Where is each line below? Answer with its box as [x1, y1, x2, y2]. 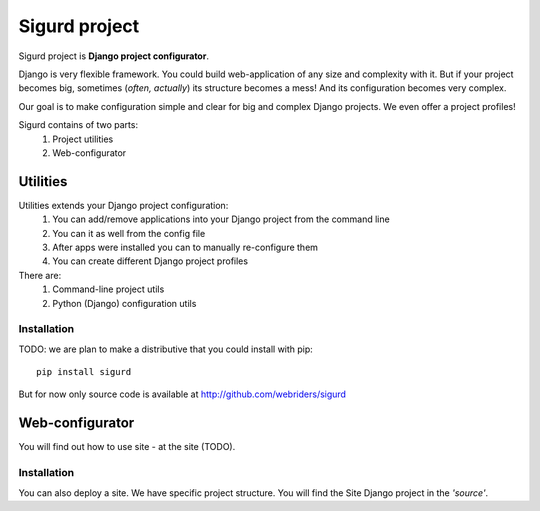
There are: [18, 269, 62, 281]
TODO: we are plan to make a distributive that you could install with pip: [18, 343, 314, 355]
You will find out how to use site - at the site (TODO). [18, 441, 236, 453]
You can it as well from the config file [52, 227, 206, 239]
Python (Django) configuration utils [52, 297, 197, 309]
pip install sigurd [36, 366, 132, 378]
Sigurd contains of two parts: [18, 119, 139, 131]
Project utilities [52, 133, 114, 145]
